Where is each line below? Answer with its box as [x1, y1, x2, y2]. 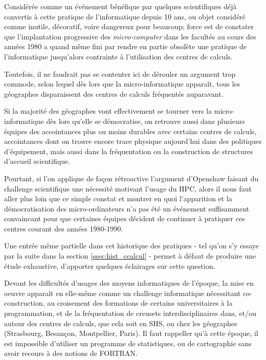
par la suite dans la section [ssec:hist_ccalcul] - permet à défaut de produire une [4, 250, 256, 261]
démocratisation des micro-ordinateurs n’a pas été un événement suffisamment [4, 203, 250, 214]
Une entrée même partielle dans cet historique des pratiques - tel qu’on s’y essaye [4, 240, 259, 251]
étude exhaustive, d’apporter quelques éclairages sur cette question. [4, 260, 215, 271]
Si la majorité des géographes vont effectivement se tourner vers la [4, 105, 212, 116]
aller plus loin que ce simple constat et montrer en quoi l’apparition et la [4, 193, 232, 204]
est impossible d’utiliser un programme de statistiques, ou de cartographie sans [4, 337, 252, 348]
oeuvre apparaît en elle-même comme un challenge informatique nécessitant [4, 287, 241, 298]
